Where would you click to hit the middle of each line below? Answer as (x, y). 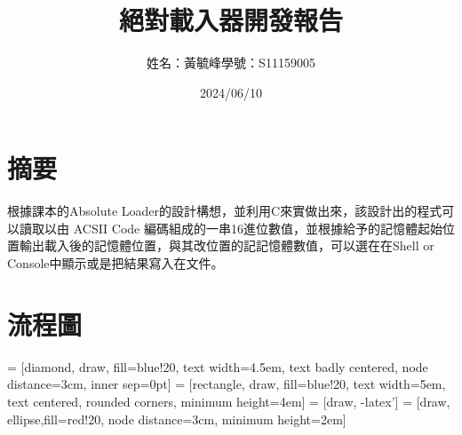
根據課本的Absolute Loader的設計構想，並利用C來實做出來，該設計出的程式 (225, 211)
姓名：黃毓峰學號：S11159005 (231, 63)
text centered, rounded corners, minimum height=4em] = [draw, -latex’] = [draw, (229, 401)
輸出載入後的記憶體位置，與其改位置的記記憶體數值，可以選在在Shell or (227, 245)
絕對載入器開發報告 (231, 20)
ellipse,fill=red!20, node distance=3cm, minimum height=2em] (177, 419)
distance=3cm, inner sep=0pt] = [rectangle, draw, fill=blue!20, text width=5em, (227, 384)
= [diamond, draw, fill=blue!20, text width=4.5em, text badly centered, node (218, 366)
